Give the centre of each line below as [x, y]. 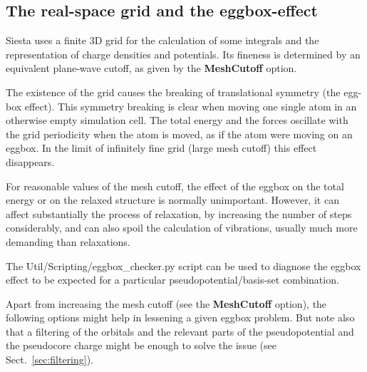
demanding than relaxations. [68, 241]
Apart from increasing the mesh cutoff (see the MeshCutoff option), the [166, 303]
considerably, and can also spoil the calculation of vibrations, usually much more [182, 228]
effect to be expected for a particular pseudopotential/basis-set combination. [172, 280]
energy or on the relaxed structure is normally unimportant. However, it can [172, 200]
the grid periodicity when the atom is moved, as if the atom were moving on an [179, 134]
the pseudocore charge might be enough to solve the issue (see [141, 345]
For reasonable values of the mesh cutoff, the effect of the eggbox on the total [175, 186]
